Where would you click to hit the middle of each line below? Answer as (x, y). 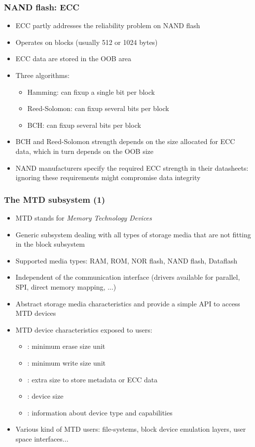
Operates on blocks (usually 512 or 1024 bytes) (87, 42)
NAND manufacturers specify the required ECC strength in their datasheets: (132, 168)
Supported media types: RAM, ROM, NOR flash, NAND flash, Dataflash (127, 260)
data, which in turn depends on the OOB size (85, 151)
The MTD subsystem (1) (55, 199)
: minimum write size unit (66, 362)
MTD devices (36, 313)
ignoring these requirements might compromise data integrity (108, 177)
